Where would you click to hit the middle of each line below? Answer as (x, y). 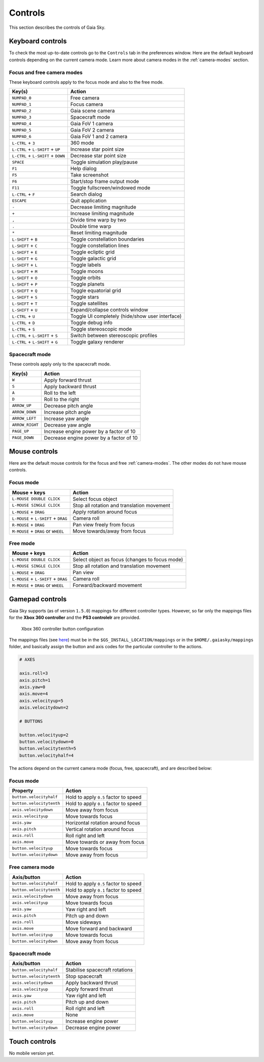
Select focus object (95, 499)
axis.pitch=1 (35, 680)
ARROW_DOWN (24, 412)
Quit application (88, 201)
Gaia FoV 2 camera (92, 130)
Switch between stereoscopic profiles (114, 336)
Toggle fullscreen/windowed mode (110, 188)
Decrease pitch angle (69, 406)
